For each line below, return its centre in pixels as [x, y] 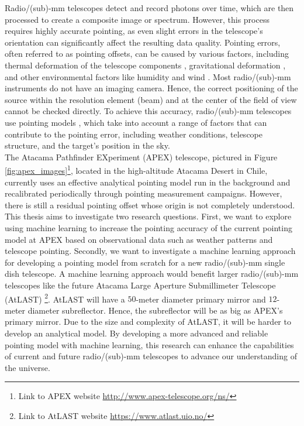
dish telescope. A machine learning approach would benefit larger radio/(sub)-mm [152, 274]
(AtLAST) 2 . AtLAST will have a [65, 298]
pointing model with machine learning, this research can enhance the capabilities [149, 344]
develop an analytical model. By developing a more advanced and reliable [137, 333]
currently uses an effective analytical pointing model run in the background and [148, 182]
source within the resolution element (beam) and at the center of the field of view [151, 99]
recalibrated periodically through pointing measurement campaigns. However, [144, 193]
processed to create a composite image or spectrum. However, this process [137, 19]
